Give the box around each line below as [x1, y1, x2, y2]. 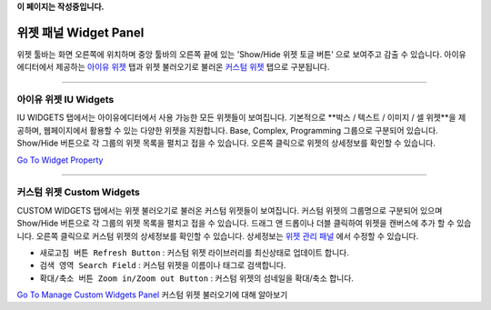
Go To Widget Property [16, 155, 104, 165]
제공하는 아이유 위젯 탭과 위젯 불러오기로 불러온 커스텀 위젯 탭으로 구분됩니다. [55, 62, 330, 73]
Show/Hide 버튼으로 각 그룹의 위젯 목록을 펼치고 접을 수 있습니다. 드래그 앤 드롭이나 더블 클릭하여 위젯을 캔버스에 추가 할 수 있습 [16, 218, 472, 229]
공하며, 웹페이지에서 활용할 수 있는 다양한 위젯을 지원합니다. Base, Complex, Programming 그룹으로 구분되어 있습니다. [16, 125, 438, 135]
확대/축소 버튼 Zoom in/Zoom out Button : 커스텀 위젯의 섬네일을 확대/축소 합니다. [39, 273, 355, 284]
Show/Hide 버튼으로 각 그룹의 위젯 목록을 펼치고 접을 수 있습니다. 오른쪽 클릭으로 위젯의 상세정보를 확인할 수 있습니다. [16, 137, 436, 149]
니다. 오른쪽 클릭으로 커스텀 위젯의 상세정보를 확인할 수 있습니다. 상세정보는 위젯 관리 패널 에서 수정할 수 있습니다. [16, 230, 419, 241]
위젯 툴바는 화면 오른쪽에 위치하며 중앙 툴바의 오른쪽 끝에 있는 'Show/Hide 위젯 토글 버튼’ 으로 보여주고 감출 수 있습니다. [16, 48, 443, 59]
